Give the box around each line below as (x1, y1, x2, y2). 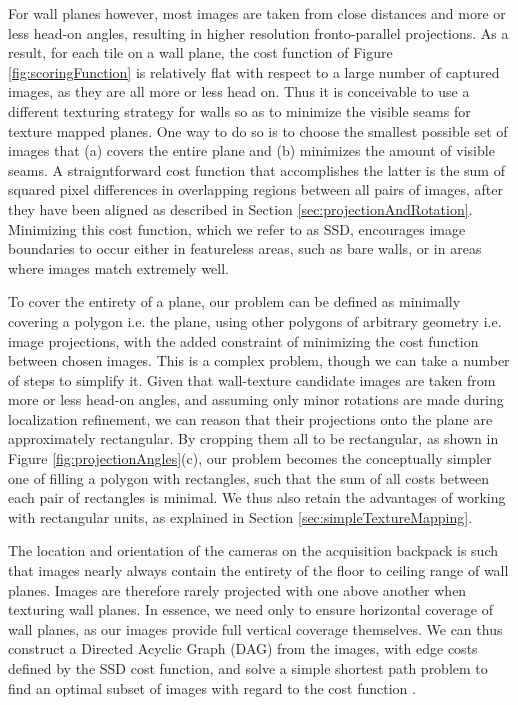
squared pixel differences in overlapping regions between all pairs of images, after (8, 179, 503, 200)
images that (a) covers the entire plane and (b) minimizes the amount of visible (8, 140, 495, 161)
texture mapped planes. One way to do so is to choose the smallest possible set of (8, 120, 508, 141)
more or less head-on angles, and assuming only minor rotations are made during (8, 389, 504, 410)
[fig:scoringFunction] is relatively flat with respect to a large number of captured (8, 61, 500, 82)
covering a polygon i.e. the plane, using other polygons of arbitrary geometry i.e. (8, 310, 502, 331)
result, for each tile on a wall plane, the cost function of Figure (8, 42, 393, 63)
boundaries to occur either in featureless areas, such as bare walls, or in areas (8, 238, 482, 259)
